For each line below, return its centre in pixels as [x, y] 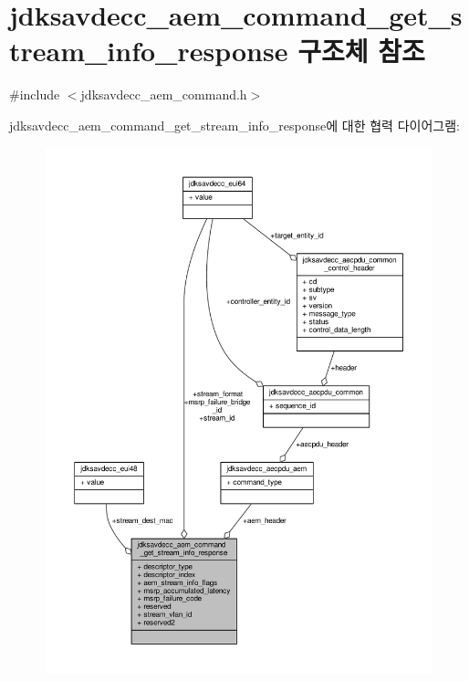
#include [35, 94]
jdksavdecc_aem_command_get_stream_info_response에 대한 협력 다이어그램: [234, 125]
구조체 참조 [361, 51]
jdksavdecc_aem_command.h [164, 94]
